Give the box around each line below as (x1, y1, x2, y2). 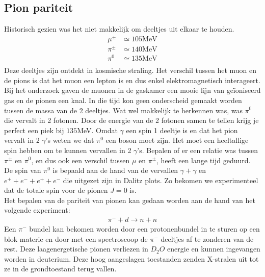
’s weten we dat (45, 135, 94, 145)
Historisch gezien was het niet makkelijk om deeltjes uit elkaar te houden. (4, 23, 234, 34)
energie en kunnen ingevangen (167, 243, 260, 254)
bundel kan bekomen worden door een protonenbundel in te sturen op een (29, 223, 260, 234)
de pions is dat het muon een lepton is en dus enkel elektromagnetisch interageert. (4, 74, 260, 85)
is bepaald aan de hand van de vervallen (52, 165, 178, 175)
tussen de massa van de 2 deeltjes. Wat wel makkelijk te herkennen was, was (4, 105, 243, 115)
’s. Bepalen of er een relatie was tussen (137, 144, 258, 155)
